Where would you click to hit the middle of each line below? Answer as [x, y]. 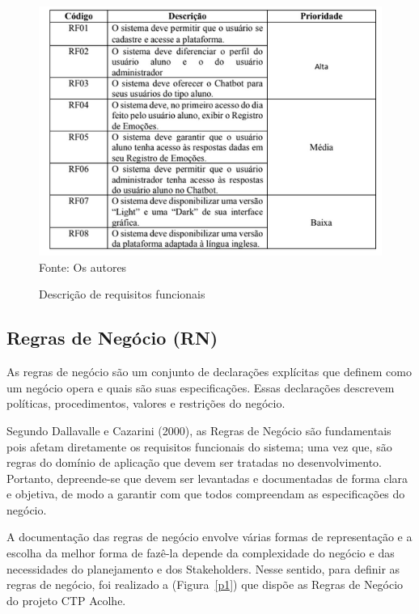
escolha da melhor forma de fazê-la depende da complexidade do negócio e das [201, 553]
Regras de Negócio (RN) [112, 338]
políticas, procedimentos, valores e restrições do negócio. [146, 403]
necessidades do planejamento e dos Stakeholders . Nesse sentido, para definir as [203, 568]
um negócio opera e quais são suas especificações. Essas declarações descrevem [201, 387]
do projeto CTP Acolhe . [66, 600]
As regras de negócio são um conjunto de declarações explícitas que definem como [209, 372]
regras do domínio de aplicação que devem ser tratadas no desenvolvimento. [194, 462]
